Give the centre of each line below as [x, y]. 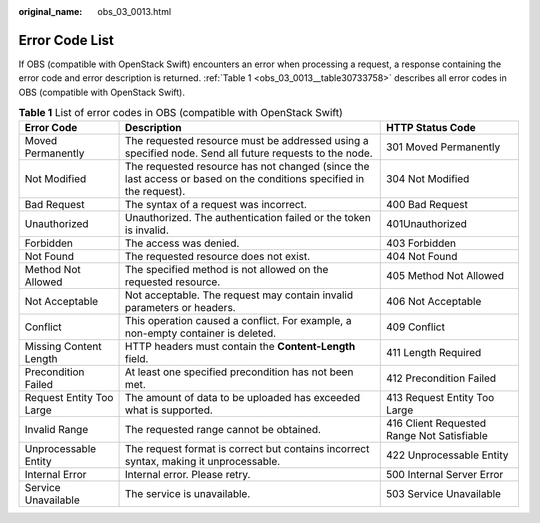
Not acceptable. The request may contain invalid [239, 295]
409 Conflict [415, 327]
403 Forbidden [421, 243]
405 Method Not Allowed [445, 276]
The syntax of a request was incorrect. [216, 205]
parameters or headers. [180, 308]
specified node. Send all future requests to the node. [249, 153]
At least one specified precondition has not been [239, 372]
